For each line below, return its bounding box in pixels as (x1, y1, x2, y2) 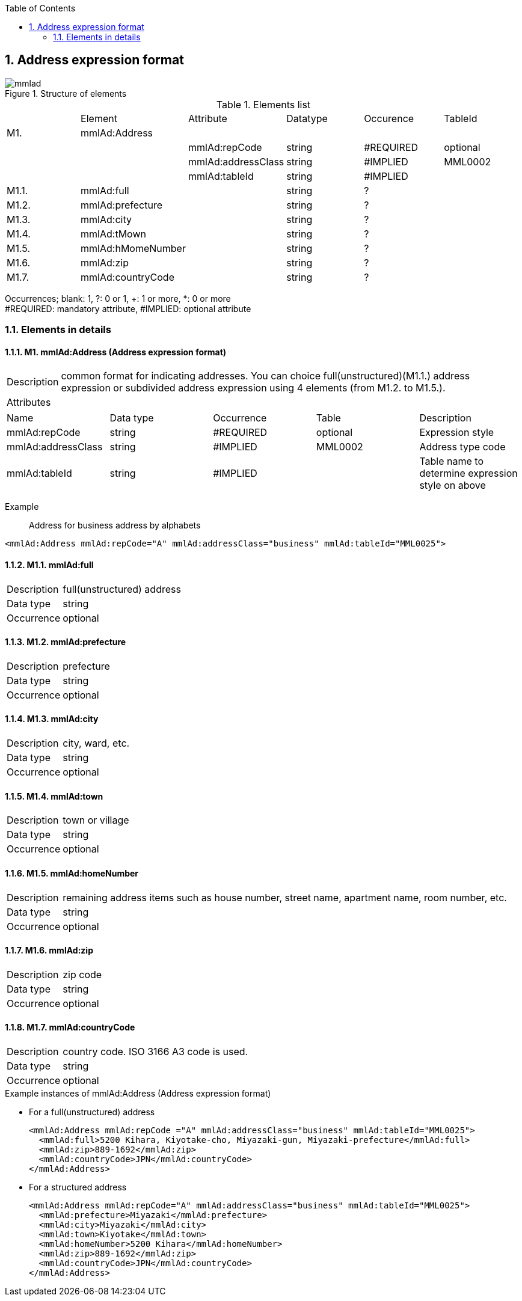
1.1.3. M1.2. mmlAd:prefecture (5, 637, 126, 647)
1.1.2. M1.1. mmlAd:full (5, 560, 94, 571)
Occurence (364, 112, 414, 124)
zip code (63, 968, 102, 981)
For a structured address (29, 1181, 127, 1192)
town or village (63, 814, 129, 827)
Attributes (7, 396, 51, 409)
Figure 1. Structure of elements (5, 88, 127, 99)
